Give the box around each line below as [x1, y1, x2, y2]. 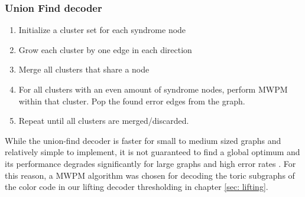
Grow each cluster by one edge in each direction [18, 43, 192, 55]
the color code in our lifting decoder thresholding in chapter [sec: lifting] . [5, 180, 268, 193]
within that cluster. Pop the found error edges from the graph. [18, 94, 245, 107]
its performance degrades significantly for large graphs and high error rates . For [5, 157, 296, 169]
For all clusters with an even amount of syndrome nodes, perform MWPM [18, 83, 288, 95]
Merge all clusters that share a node [18, 63, 150, 75]
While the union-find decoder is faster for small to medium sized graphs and [5, 134, 281, 146]
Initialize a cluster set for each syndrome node [18, 24, 186, 36]
